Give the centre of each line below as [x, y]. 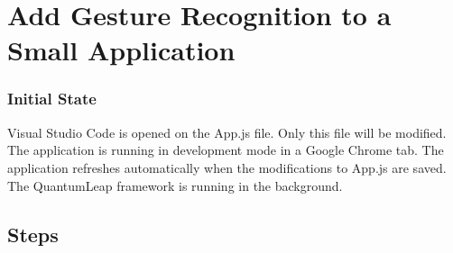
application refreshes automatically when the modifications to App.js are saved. [227, 167]
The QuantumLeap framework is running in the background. [175, 185]
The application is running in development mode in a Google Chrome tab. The [226, 150]
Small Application [121, 50]
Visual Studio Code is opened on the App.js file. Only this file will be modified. [227, 132]
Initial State [52, 99]
